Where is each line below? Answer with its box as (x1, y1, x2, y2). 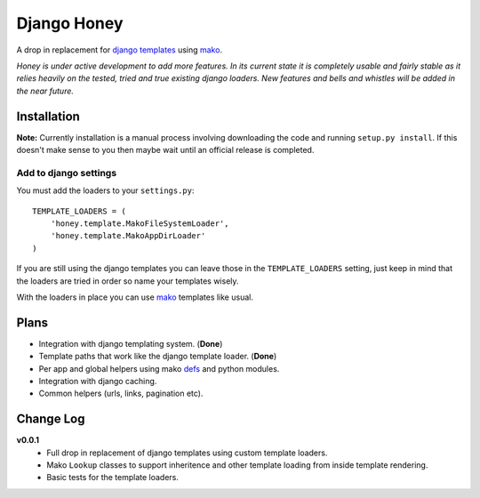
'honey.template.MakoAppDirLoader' (50, 231, 206, 241)
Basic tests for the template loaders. (46, 472, 180, 483)
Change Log (16, 412, 85, 427)
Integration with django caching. (38, 375, 157, 386)
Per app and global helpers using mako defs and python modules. (38, 363, 280, 373)
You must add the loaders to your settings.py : (16, 185, 195, 196)
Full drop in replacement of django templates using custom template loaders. (46, 447, 328, 458)
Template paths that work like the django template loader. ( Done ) (38, 351, 277, 362)
